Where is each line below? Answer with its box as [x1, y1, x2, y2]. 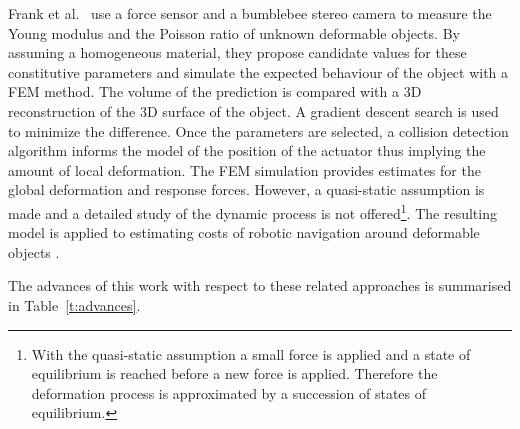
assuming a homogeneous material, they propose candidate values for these [8, 42, 467, 63]
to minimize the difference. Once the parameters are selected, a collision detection [8, 120, 509, 141]
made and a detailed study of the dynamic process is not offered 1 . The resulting [8, 199, 497, 223]
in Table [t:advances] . [8, 294, 141, 315]
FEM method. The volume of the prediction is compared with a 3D [8, 81, 422, 102]
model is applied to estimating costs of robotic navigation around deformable [8, 222, 480, 243]
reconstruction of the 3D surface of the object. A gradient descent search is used [8, 100, 499, 121]
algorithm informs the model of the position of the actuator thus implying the [8, 140, 486, 161]
